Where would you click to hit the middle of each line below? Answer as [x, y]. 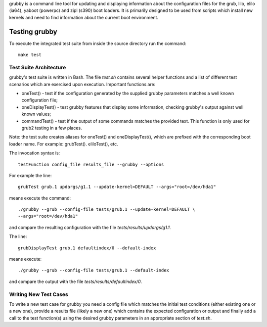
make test [30, 55]
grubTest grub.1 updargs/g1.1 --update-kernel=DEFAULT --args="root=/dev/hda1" [117, 187]
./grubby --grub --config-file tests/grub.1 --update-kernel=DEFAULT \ [107, 210]
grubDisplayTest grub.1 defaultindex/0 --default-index [87, 248]
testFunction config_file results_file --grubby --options [91, 164]
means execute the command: [40, 198]
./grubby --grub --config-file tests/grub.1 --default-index [93, 270]
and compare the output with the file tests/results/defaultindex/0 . [76, 281]
